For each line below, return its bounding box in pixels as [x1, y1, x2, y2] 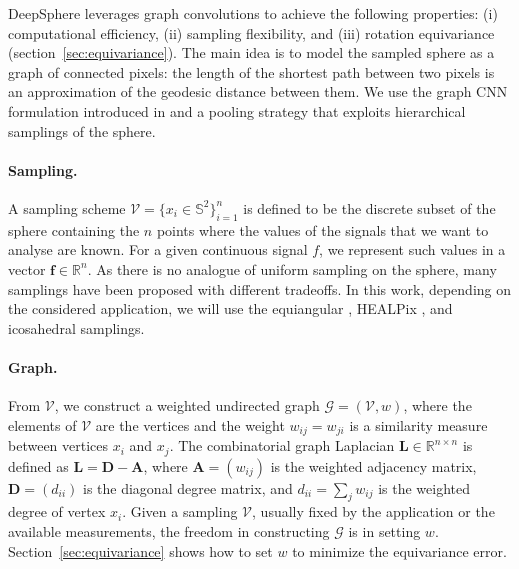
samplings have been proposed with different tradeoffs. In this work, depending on [8, 278, 512, 299]
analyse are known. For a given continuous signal [8, 239, 308, 260]
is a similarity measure [349, 414, 488, 435]
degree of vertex [8, 501, 106, 522]
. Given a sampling [122, 501, 238, 522]
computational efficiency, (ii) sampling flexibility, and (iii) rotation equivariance [8, 22, 495, 43]
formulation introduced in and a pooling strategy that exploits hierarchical [8, 100, 466, 121]
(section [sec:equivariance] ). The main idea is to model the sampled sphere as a [8, 42, 495, 63]
